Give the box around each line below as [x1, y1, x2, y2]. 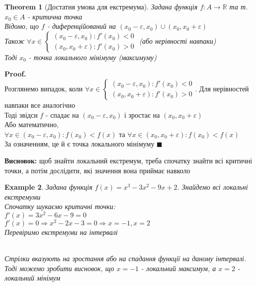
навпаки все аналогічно [4, 99, 75, 110]
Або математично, [4, 119, 59, 130]
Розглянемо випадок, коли [4, 83, 83, 93]
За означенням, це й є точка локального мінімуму [4, 139, 155, 149]
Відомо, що [4, 21, 39, 31]
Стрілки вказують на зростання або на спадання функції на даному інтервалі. [4, 253, 247, 264]
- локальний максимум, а [141, 263, 216, 273]
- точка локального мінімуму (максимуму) [28, 52, 157, 62]
